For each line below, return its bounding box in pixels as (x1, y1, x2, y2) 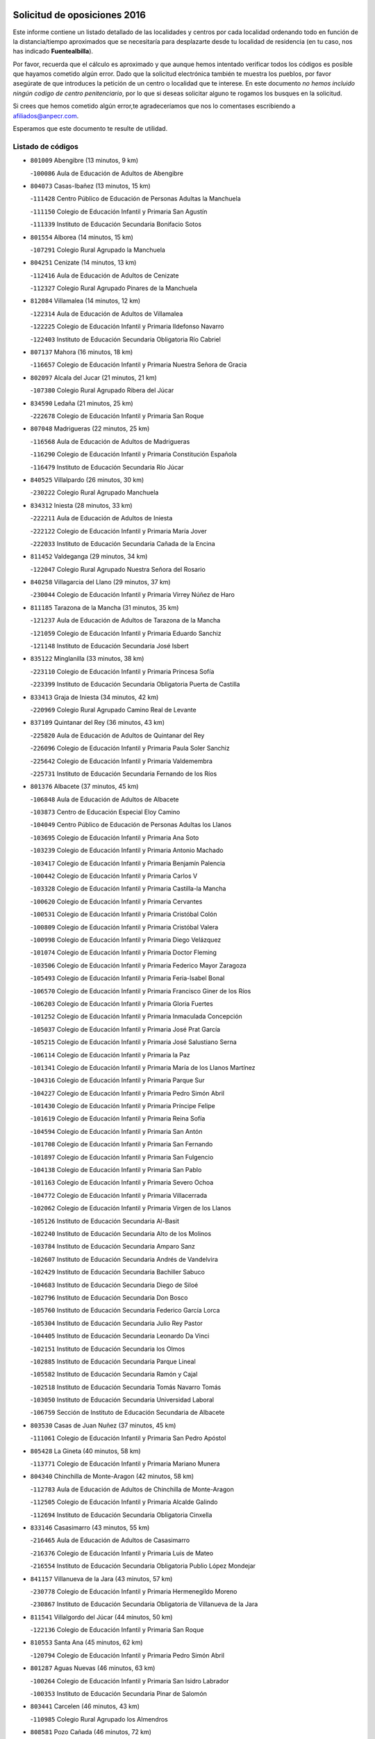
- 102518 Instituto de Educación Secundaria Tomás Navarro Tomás (30, 1383, 222, 1391)
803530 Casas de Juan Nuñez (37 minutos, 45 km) (30, 1421, 176, 1429)
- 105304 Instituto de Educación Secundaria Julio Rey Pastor (30, 1319, 203, 1327)
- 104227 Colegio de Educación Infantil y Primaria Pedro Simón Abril (30, 1089, 225, 1097)
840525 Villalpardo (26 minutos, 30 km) (30, 475, 144, 483)
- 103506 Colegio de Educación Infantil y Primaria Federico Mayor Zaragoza (30, 961, 247, 970)
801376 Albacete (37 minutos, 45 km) (30, 783, 139, 791)
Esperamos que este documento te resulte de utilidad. (12, 125, 168, 133)
